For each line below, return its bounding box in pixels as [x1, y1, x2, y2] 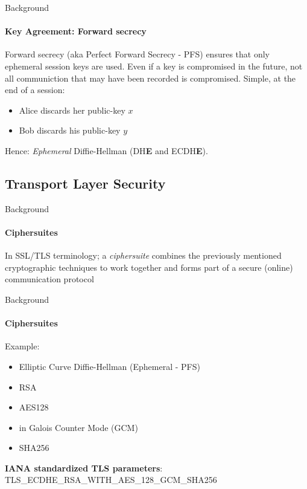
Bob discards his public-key [19, 124, 121, 137]
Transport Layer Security [5, 173, 166, 192]
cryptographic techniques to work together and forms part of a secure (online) [5, 261, 293, 273]
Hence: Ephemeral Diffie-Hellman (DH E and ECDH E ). [5, 144, 208, 157]
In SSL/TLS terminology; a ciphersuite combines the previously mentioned [5, 249, 282, 262]
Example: [5, 340, 40, 352]
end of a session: [5, 83, 65, 96]
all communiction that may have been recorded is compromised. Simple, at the [5, 71, 296, 84]
